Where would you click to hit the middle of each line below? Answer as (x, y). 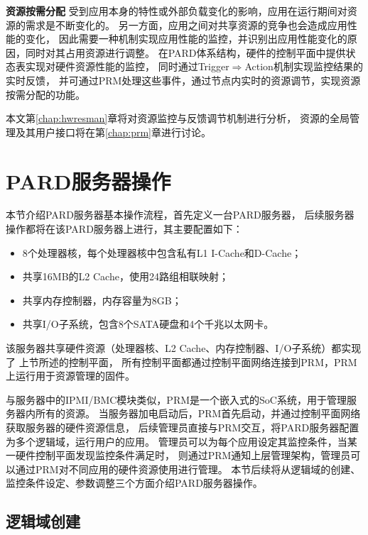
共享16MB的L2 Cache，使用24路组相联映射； (125, 276)
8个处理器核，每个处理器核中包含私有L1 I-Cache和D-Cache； (162, 252)
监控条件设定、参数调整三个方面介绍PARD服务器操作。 (134, 483)
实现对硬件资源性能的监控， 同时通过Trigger (127, 66)
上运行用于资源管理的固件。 (70, 376)
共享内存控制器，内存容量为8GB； (102, 300)
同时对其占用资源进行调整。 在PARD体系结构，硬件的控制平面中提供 (185, 52)
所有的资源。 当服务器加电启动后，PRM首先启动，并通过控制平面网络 (198, 413)
